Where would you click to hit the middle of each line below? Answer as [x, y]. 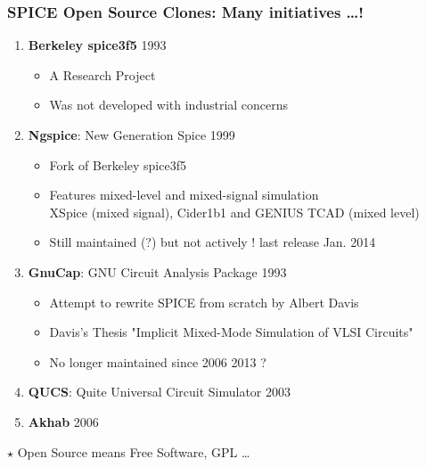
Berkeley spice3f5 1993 [97, 45]
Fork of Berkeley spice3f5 [118, 164]
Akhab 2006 [63, 421]
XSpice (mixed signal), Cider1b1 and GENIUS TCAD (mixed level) [234, 212]
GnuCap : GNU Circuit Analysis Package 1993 [157, 271]
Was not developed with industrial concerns [169, 105]
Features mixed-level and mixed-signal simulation [184, 195]
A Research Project [102, 74]
